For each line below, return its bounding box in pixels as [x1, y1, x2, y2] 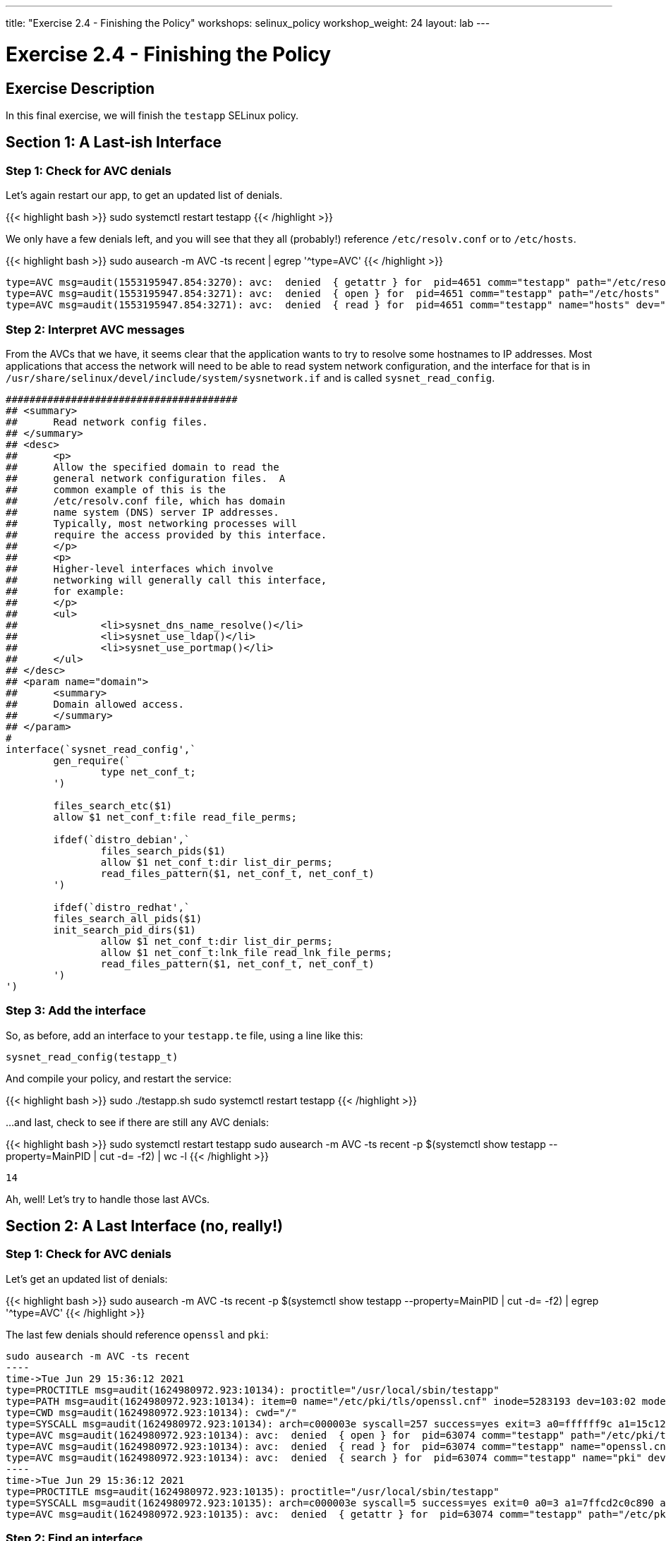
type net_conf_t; [100, 766, 196, 778]
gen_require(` [53, 754, 131, 766]
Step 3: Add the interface [6, 1003, 146, 1018]
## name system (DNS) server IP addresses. [6, 506, 279, 518]
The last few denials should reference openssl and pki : [6, 1328, 269, 1341]
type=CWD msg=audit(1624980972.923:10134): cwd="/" [6, 1406, 298, 1418]
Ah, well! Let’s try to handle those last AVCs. [6, 1192, 210, 1205]
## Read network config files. [6, 416, 208, 428]
